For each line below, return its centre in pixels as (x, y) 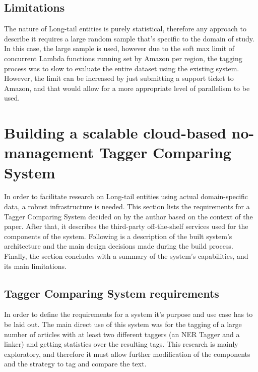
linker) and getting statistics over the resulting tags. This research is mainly (121, 344)
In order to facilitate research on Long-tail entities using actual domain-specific (126, 196)
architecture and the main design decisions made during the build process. (119, 246)
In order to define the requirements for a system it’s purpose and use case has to (128, 314)
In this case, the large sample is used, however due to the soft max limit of (119, 48)
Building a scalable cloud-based (115, 133)
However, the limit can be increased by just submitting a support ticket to (119, 78)
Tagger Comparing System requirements (112, 293)
